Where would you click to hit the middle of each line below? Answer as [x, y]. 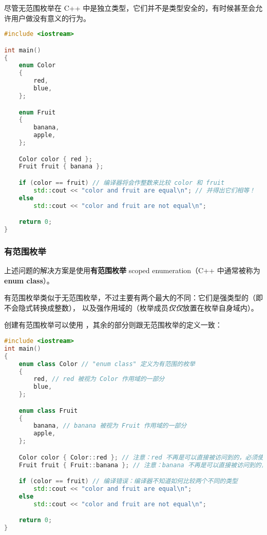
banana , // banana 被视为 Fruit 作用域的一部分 [110, 426]
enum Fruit [37, 112]
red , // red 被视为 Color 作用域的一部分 [99, 379]
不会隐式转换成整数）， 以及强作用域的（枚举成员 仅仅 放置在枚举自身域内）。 [131, 307]
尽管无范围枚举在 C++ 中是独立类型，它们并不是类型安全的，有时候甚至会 [130, 8]
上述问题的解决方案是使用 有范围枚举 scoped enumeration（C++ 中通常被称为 [132, 270]
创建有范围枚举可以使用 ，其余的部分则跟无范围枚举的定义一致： [113, 325]
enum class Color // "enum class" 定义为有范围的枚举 [107, 364]
